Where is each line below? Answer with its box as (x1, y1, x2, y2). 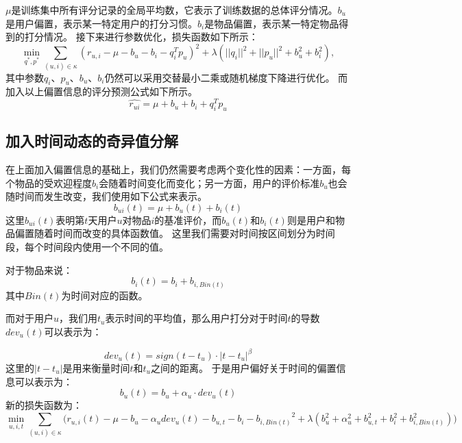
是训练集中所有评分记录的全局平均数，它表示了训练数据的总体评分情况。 (11, 3, 338, 16)
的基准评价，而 (154, 212, 222, 227)
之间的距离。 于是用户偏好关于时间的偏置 (150, 361, 337, 375)
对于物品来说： (5, 262, 73, 277)
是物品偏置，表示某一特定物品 (204, 16, 339, 30)
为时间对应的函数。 (61, 288, 148, 302)
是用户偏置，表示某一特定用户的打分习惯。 (5, 16, 197, 30)
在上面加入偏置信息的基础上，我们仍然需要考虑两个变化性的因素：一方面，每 (5, 162, 351, 177)
